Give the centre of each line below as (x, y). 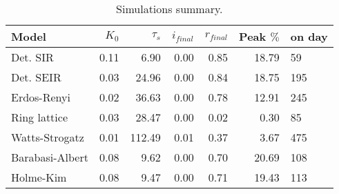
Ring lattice (40, 117)
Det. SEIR (36, 77)
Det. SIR (32, 57)
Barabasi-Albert (50, 157)
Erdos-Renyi (41, 97)
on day (309, 36)
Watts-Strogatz (48, 137)
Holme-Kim (39, 177)
